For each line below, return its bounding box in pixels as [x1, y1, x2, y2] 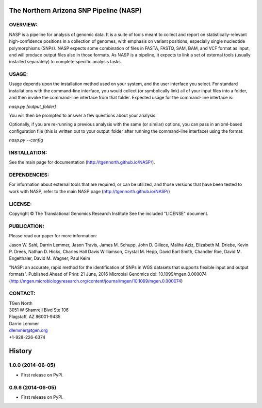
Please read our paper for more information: [9, 233, 97, 239]
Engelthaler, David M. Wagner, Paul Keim [9, 255, 91, 261]
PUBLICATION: [9, 223, 45, 230]
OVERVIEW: [9, 21, 37, 28]
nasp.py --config [9, 137, 43, 143]
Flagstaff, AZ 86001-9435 [9, 314, 61, 319]
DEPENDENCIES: [9, 172, 49, 178]
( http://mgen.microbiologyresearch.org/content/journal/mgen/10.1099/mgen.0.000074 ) [9, 278, 183, 284]
